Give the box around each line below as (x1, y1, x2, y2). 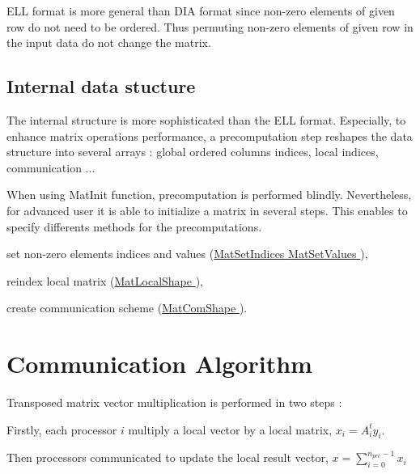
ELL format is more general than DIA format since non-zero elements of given (6, 2, 395, 19)
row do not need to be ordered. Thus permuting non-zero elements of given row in (6, 18, 414, 35)
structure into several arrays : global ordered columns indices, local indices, (6, 143, 379, 160)
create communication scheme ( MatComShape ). (6, 299, 248, 316)
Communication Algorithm (6, 347, 312, 380)
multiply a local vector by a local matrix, (128, 421, 333, 438)
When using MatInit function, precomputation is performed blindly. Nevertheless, (6, 186, 412, 203)
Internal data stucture (6, 74, 196, 99)
